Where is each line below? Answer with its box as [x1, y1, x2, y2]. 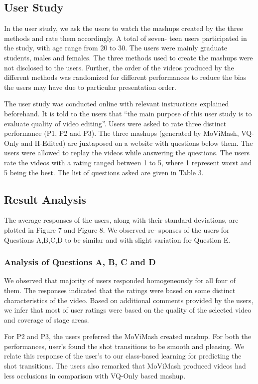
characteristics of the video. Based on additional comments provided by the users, [4, 295, 254, 305]
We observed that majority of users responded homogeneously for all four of [4, 275, 236, 286]
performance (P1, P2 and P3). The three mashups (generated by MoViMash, [4, 128, 239, 138]
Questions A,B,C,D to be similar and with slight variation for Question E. [4, 234, 231, 245]
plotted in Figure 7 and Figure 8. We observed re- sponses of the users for [4, 224, 230, 235]
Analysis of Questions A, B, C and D [4, 256, 156, 268]
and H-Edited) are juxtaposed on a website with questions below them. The [21, 137, 253, 148]
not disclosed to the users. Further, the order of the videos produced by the [4, 62, 234, 72]
